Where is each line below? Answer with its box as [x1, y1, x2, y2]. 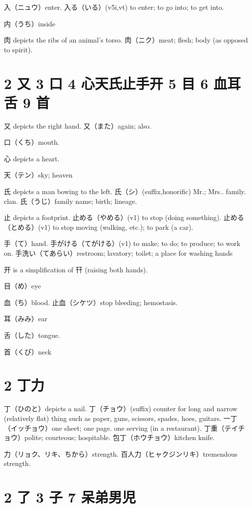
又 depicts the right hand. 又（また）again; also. [4, 120, 151, 131]
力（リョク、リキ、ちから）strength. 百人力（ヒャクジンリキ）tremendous [4, 448, 238, 459]
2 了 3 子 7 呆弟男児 [4, 487, 136, 507]
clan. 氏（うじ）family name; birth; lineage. [4, 196, 137, 206]
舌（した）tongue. [4, 330, 61, 340]
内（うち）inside [4, 18, 56, 28]
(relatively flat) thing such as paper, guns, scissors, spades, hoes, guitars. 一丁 [4, 413, 237, 423]
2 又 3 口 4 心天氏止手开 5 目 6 [4, 73, 209, 93]
